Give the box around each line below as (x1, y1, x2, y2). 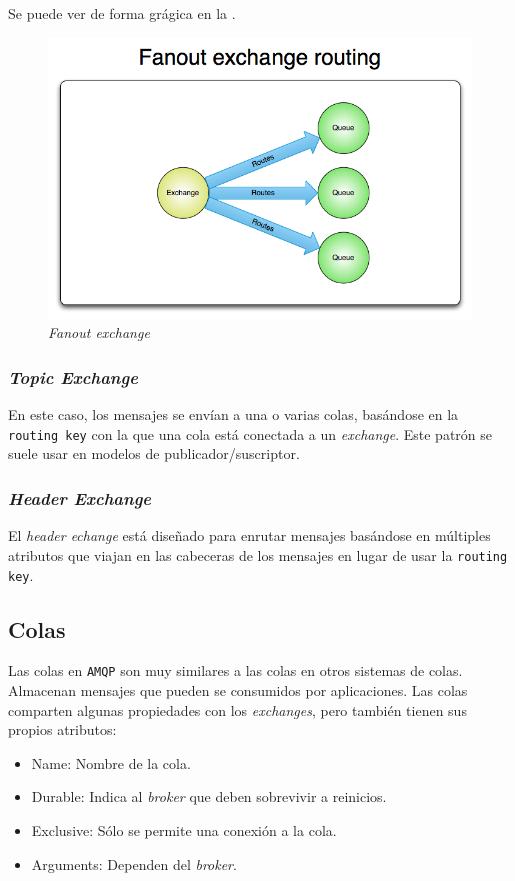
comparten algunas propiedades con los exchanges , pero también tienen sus (8, 699, 467, 720)
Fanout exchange (48, 322, 150, 343)
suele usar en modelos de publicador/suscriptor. (8, 443, 300, 464)
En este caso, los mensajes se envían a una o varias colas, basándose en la (8, 404, 459, 425)
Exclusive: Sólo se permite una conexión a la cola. (31, 820, 337, 841)
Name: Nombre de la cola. (31, 752, 191, 773)
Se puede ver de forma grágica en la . (8, 3, 236, 23)
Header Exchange (8, 486, 152, 510)
